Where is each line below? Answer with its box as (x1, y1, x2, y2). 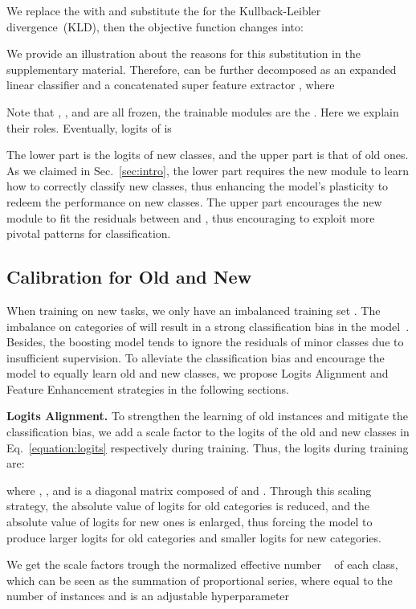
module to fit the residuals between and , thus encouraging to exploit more (6, 209, 375, 226)
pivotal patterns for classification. (6, 225, 171, 242)
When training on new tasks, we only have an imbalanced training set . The (6, 301, 381, 318)
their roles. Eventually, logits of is (6, 119, 172, 136)
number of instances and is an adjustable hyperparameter (6, 587, 290, 604)
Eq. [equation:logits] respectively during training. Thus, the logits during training (6, 439, 409, 456)
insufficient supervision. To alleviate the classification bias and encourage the (6, 349, 385, 366)
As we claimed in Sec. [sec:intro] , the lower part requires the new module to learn (6, 161, 409, 178)
